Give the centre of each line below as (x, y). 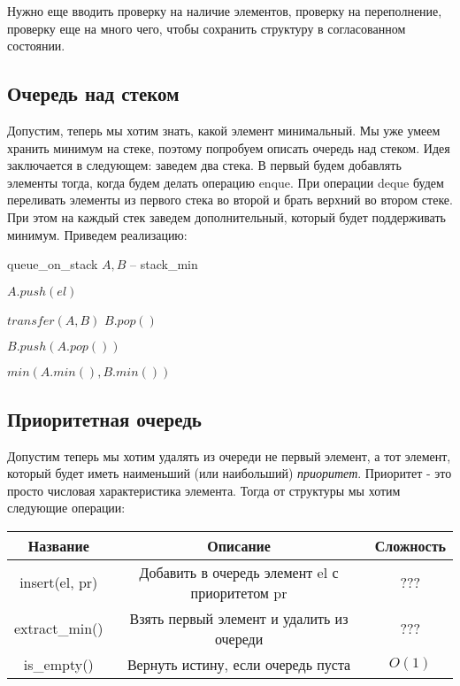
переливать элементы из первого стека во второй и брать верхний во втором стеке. (230, 200)
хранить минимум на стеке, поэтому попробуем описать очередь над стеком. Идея (229, 147)
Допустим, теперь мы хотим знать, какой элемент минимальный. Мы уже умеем (224, 130)
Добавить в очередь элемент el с (239, 572)
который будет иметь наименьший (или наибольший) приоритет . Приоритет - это (230, 473)
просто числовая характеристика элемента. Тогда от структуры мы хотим (204, 490)
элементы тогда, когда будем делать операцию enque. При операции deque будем (226, 182)
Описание (239, 545)
